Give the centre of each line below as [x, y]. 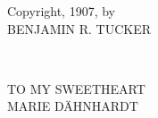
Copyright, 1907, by [62, 11]
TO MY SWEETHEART [76, 88]
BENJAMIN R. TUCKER [79, 28]
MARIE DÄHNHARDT [73, 106]
